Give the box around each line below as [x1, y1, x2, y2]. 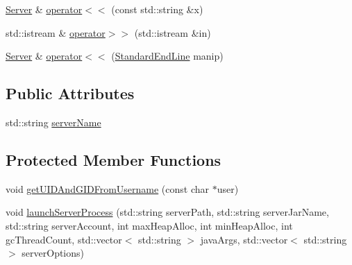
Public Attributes [6, 83, 135, 104]
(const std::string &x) [111, 2, 203, 16]
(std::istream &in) [134, 25, 211, 40]
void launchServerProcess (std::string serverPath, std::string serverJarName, [6, 205, 329, 219]
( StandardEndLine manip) [111, 49, 224, 63]
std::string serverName [6, 114, 101, 129]
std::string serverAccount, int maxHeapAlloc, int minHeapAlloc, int [6, 218, 293, 232]
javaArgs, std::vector [200, 232, 288, 246]
